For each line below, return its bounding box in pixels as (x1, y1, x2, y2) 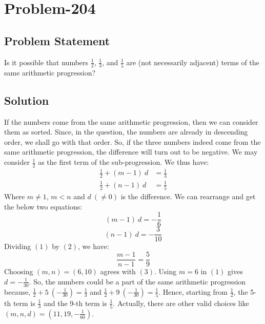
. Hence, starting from (158, 286, 228, 297)
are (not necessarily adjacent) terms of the (126, 56, 259, 67)
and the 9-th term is (44, 297, 107, 308)
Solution (4, 92, 49, 108)
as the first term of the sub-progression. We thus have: (38, 157, 209, 167)
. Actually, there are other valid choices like (113, 297, 249, 308)
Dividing (4, 241, 31, 252)
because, (4, 286, 31, 297)
